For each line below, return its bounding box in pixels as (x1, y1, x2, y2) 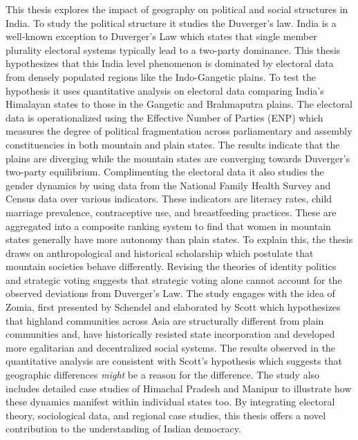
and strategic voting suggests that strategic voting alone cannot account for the (6, 272, 342, 287)
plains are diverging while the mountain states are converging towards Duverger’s (6, 151, 350, 165)
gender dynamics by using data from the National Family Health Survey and (6, 178, 331, 192)
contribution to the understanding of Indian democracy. (6, 421, 241, 436)
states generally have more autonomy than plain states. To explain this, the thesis (6, 232, 353, 247)
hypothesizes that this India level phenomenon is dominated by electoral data (6, 56, 334, 70)
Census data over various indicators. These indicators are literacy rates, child (6, 191, 332, 206)
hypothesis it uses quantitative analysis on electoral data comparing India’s (6, 83, 324, 97)
